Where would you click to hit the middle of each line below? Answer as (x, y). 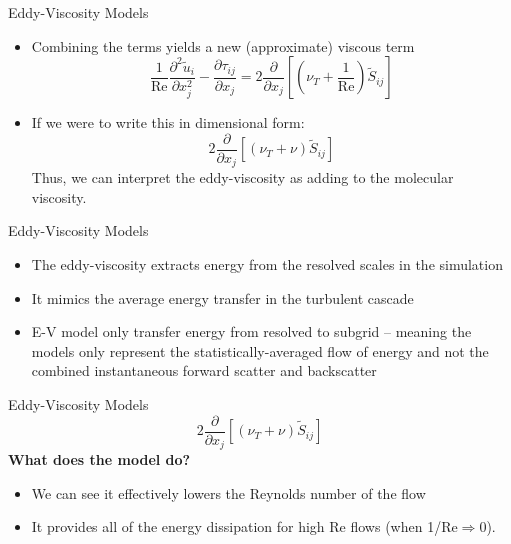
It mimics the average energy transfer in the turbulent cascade (222, 297)
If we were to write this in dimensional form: (168, 122)
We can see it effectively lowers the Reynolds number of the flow (228, 492)
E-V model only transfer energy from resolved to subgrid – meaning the (251, 331)
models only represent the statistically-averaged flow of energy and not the (260, 350)
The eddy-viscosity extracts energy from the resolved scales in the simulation (267, 264)
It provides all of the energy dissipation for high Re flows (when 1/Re (244, 526)
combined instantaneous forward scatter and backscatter (204, 370)
